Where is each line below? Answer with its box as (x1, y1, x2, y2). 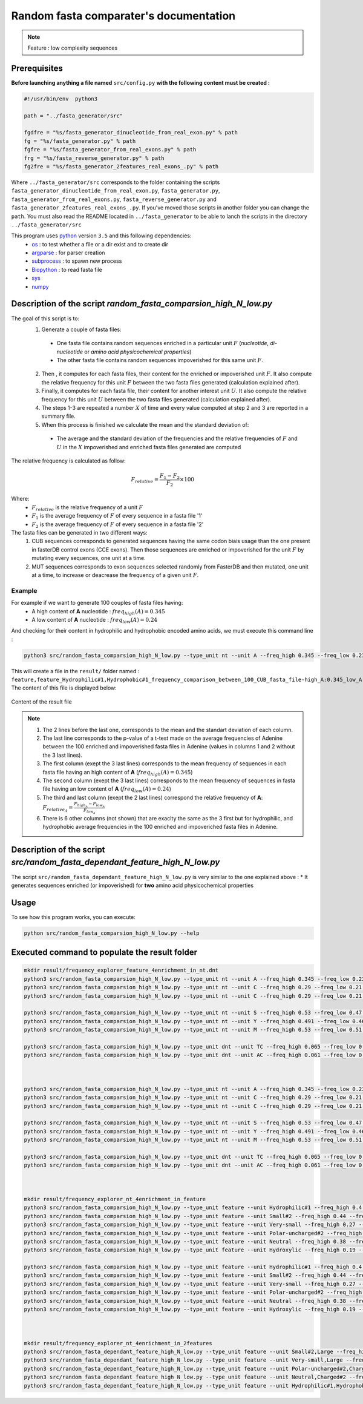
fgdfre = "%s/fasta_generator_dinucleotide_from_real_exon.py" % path (24, 129, 238, 136)
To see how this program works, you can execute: (11, 913, 136, 920)
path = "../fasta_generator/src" (24, 112, 123, 119)
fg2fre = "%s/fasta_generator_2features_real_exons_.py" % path (24, 163, 219, 170)
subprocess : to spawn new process (31, 257, 122, 265)
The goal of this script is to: (11, 315, 80, 322)
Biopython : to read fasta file (31, 266, 103, 273)
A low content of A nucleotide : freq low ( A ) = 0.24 (31, 616, 157, 625)
